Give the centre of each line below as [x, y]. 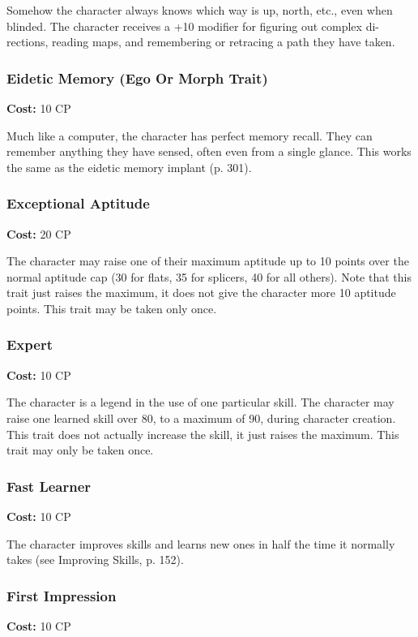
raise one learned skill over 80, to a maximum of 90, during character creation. [201, 417]
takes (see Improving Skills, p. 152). [95, 560]
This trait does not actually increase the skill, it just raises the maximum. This [203, 434]
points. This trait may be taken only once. [112, 308]
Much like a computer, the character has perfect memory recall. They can [190, 135]
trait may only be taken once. [80, 450]
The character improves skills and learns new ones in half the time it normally [201, 543]
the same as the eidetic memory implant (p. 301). [129, 167]
